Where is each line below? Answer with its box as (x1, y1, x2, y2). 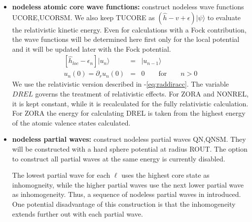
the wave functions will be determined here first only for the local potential (12, 34, 240, 44)
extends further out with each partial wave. (12, 208, 143, 219)
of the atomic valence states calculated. (12, 117, 131, 127)
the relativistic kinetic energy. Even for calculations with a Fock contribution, (12, 24, 247, 34)
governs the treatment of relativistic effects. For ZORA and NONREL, (35, 89, 249, 99)
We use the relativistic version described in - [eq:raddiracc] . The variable (12, 79, 229, 89)
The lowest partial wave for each (12, 170, 110, 180)
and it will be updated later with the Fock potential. (12, 43, 171, 54)
